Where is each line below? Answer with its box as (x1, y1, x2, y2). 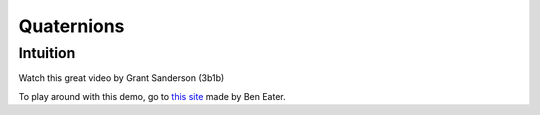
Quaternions (18, 15, 125, 37)
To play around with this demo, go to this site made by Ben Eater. (18, 90, 286, 102)
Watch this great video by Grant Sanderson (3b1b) (18, 72, 225, 84)
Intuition (18, 44, 76, 62)
